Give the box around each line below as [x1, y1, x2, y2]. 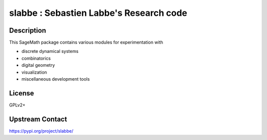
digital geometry [21, 62, 55, 68]
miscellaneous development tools [21, 76, 90, 82]
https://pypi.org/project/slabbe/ [9, 128, 74, 134]
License [9, 89, 34, 97]
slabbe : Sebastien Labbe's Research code [9, 7, 187, 18]
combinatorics [21, 55, 51, 61]
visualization [21, 69, 47, 75]
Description [9, 26, 46, 35]
